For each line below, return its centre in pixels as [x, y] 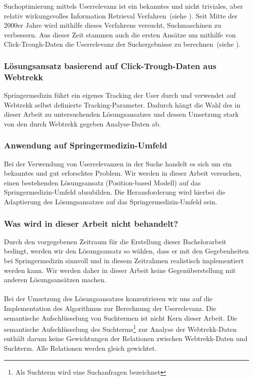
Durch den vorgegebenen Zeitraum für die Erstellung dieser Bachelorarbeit [115, 241]
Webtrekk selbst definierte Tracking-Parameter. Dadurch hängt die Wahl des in [122, 104]
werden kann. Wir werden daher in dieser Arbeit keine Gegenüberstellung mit [120, 270]
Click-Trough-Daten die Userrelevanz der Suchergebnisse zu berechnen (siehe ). [122, 44]
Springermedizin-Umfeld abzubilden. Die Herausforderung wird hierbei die [115, 192]
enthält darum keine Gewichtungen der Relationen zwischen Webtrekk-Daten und [126, 338]
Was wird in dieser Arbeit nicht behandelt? [91, 223]
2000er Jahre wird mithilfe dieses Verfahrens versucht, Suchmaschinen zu [113, 25]
